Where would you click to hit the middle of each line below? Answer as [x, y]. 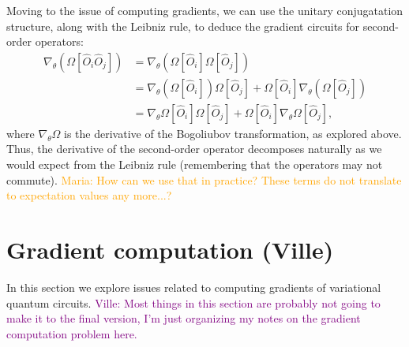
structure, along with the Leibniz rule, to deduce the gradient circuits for [183, 26]
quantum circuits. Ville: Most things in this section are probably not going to [193, 302]
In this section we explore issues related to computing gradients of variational [194, 287]
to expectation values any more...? [89, 195]
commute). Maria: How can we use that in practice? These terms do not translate [204, 179]
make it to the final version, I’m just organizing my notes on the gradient [184, 318]
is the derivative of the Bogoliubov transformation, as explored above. [233, 133]
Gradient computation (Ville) [170, 250]
